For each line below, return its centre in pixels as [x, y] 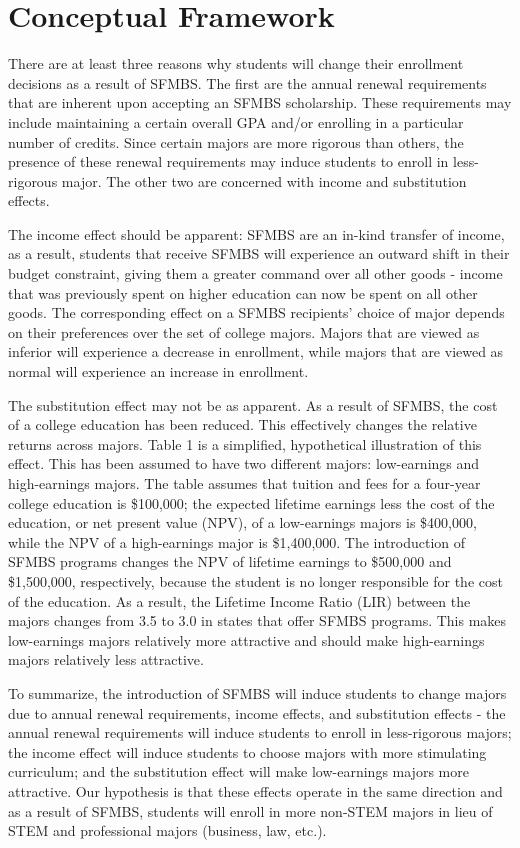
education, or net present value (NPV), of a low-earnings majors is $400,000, [242, 522]
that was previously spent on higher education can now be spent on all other [243, 292]
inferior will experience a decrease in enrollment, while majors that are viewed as [256, 351]
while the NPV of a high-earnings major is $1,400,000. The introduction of [237, 541]
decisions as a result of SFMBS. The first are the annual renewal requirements [247, 82]
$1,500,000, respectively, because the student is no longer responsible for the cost [255, 580]
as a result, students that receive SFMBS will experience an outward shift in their [259, 253]
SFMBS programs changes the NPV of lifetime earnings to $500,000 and [230, 561]
